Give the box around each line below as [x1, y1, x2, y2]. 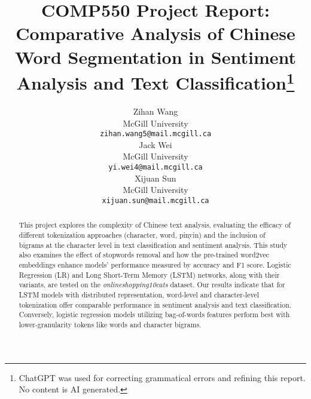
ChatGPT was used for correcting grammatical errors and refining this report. [19, 371, 306, 383]
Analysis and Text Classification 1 [16, 67, 295, 95]
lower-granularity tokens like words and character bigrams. [19, 319, 202, 329]
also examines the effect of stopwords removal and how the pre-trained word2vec [19, 250, 269, 260]
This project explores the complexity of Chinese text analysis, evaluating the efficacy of [19, 220, 291, 230]
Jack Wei [139, 138, 172, 151]
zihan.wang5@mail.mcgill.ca [99, 130, 212, 139]
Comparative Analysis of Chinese [16, 21, 295, 45]
